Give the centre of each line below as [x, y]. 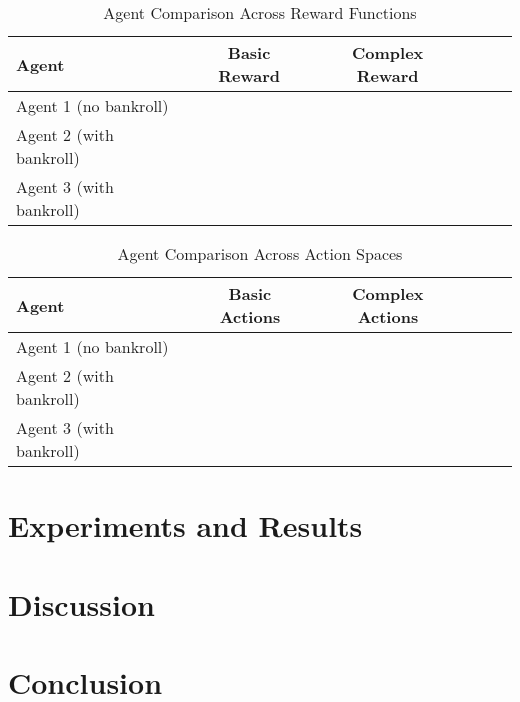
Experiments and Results [185, 525]
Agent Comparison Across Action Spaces [260, 253]
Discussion [81, 603]
